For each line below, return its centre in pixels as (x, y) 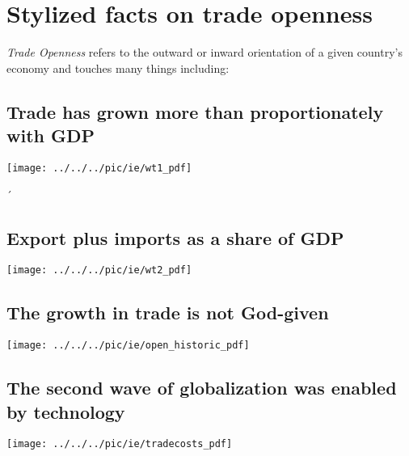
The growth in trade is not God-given (168, 312)
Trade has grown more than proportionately (195, 111)
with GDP (51, 135)
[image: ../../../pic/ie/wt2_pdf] (99, 270)
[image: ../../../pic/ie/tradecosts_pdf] (120, 444)
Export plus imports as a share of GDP (175, 237)
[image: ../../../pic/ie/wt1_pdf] (99, 168)
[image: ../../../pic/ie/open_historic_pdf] (128, 346)
